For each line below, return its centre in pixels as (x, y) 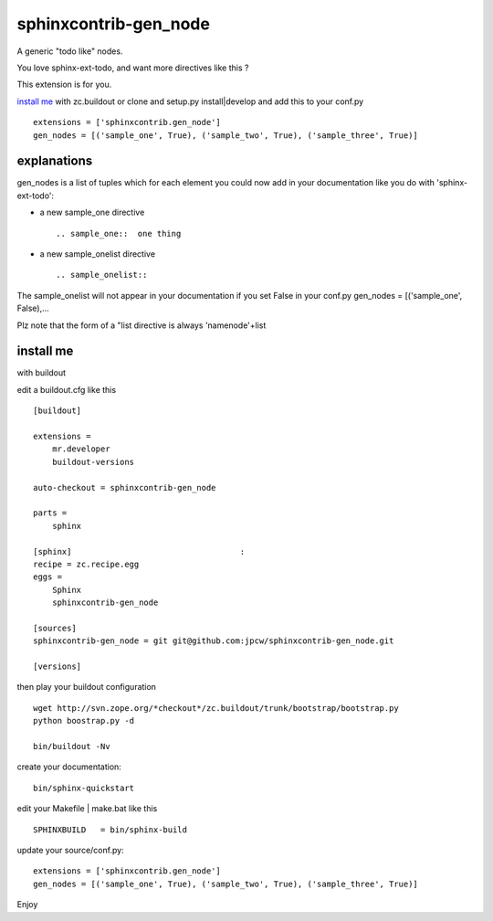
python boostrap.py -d (84, 721)
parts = (50, 513)
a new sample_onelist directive (97, 254)
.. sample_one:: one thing (119, 233)
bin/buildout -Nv (72, 746)
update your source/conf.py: (70, 850)
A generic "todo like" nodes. (70, 51)
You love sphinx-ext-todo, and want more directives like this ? (133, 68)
